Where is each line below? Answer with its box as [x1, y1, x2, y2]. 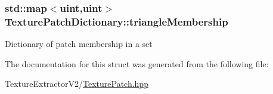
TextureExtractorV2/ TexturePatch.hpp [5, 77, 148, 90]
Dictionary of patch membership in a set [5, 37, 153, 50]
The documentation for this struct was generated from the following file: [5, 57, 269, 70]
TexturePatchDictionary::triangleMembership [5, 14, 228, 29]
